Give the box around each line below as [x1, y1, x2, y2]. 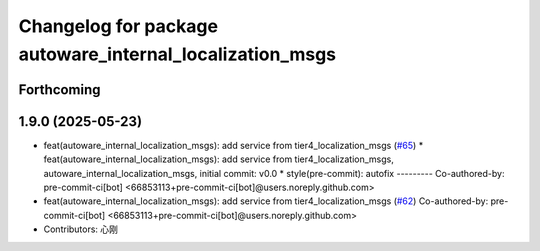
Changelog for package [18, 15, 219, 37]
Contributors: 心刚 [43, 223, 119, 235]
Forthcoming [18, 81, 101, 98]
